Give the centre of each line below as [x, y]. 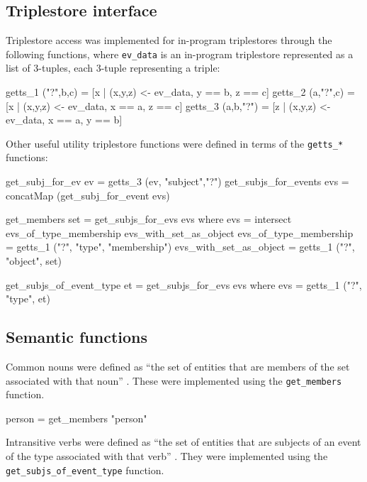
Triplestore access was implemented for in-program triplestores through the [169, 40]
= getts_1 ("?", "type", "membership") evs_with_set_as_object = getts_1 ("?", [180, 247]
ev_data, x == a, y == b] [64, 120]
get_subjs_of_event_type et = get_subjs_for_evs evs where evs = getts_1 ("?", [184, 284]
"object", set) [34, 261]
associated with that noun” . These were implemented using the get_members [174, 380]
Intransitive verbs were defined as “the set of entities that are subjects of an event [183, 442]
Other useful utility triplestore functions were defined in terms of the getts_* [175, 143]
